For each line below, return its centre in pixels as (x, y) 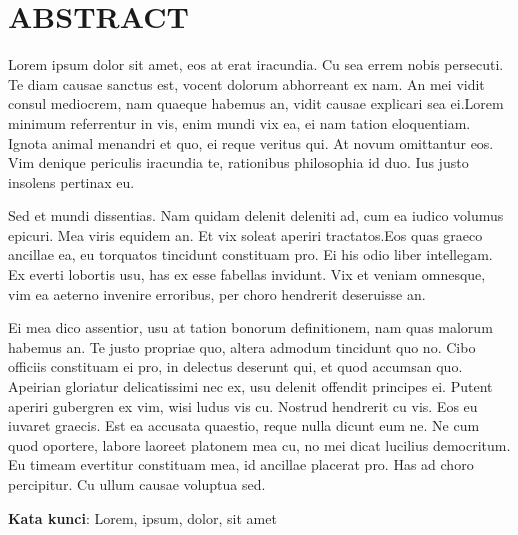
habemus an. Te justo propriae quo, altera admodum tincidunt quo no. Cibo (242, 346)
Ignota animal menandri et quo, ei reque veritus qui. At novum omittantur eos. (251, 142)
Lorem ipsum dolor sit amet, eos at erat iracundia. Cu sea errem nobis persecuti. (256, 64)
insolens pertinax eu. (71, 181)
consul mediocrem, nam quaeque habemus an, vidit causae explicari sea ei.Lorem (256, 103)
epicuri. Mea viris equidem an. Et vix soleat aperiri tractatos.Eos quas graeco (245, 234)
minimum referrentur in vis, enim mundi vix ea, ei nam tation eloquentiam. (239, 122)
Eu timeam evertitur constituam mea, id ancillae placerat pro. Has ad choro (241, 464)
